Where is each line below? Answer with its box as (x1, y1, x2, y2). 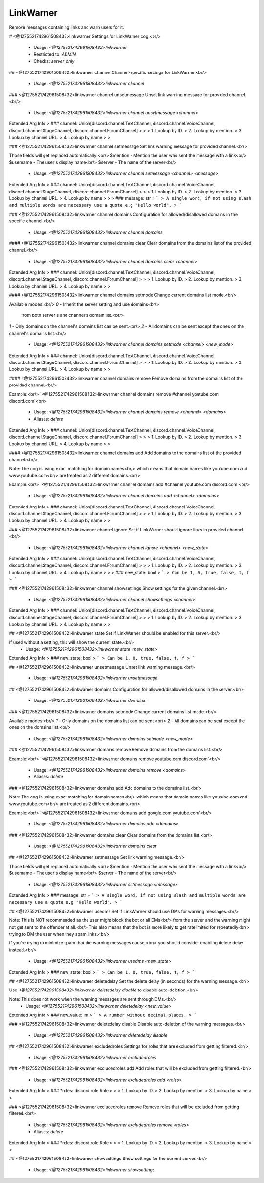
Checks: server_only (33, 58, 75, 64)
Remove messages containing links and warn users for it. (9, 24, 124, 30)
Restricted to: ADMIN (33, 51, 76, 57)
